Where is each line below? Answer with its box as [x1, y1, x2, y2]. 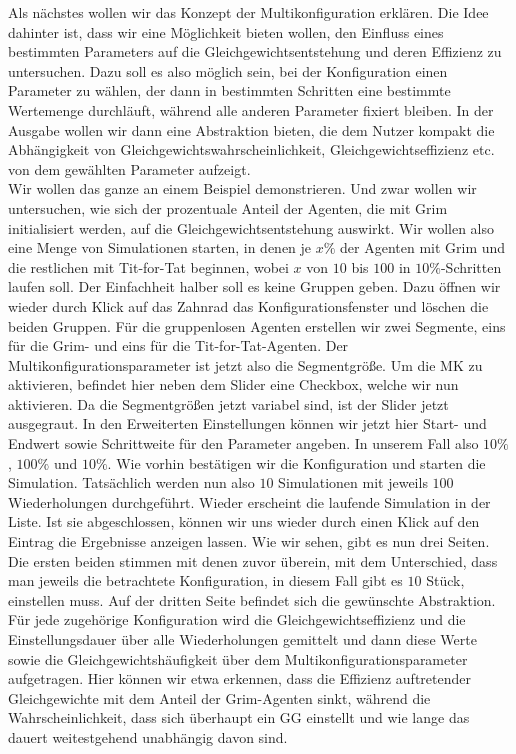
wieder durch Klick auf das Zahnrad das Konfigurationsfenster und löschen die [8, 295, 489, 316]
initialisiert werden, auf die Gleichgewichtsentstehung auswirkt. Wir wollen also [8, 217, 494, 238]
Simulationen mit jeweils [278, 472, 428, 493]
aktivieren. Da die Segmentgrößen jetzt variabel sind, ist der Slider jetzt [8, 393, 449, 414]
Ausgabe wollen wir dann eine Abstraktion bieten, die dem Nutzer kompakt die [8, 119, 495, 140]
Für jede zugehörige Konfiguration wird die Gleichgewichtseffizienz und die [8, 609, 466, 630]
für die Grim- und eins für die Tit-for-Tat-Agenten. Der [8, 335, 349, 356]
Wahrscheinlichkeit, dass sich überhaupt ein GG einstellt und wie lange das [8, 707, 470, 728]
